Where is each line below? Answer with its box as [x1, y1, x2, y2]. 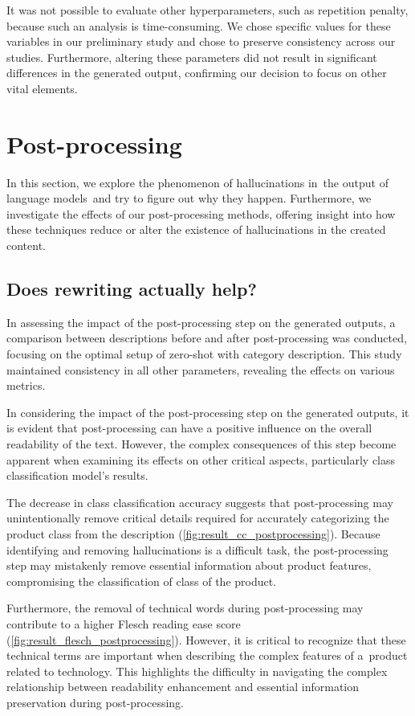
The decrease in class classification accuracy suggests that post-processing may [6, 493, 393, 510]
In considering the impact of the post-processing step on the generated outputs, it [6, 403, 409, 420]
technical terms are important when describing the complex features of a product [6, 647, 408, 664]
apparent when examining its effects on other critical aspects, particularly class [6, 451, 396, 468]
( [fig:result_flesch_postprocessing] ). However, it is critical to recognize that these [6, 631, 406, 648]
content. [6, 237, 46, 254]
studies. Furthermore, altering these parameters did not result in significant [6, 48, 377, 65]
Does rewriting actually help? [6, 276, 257, 301]
